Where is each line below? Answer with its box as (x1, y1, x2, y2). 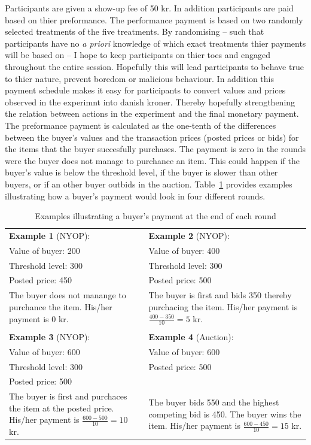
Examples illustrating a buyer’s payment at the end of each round (35, 210, 276, 222)
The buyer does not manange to (9, 289, 126, 301)
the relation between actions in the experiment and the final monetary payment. (5, 107, 299, 120)
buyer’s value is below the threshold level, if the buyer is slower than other (5, 166, 278, 178)
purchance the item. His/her (9, 301, 112, 313)
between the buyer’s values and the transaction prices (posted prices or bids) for (5, 131, 299, 143)
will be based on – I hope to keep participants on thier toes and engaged (5, 49, 271, 61)
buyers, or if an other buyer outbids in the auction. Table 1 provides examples (5, 177, 292, 190)
